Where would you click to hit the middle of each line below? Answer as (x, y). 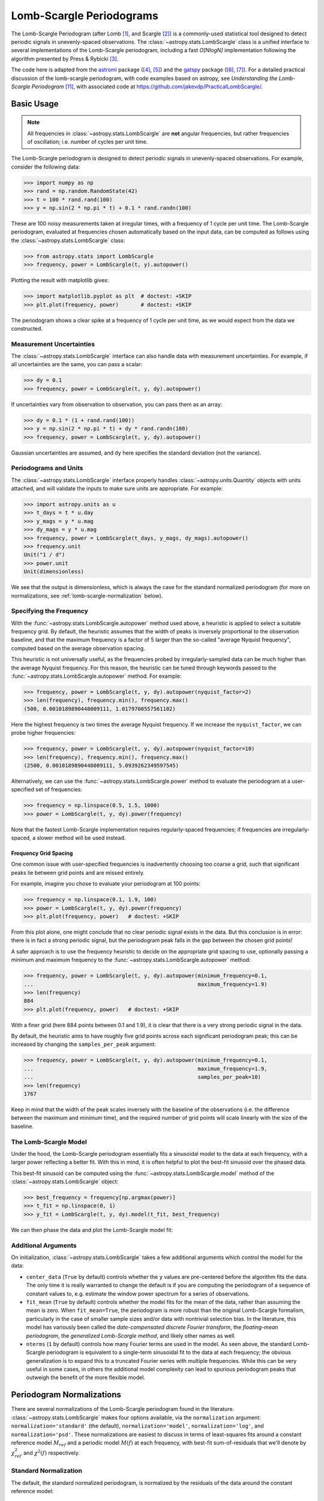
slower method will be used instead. (81, 838)
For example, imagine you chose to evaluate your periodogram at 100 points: (106, 884)
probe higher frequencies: (43, 733)
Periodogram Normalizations (66, 1395)
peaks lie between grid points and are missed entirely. (78, 872)
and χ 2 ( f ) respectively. (52, 1453)
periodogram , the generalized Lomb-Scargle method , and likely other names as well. (131, 1335)
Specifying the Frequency (49, 611)
